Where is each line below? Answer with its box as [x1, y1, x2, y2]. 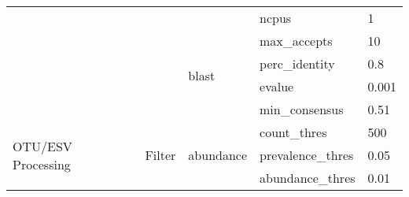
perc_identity [260, 54, 335, 72]
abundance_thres [260, 169, 356, 187]
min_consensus [260, 100, 344, 118]
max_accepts [260, 32, 333, 50]
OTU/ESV [13, 136, 72, 155]
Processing [13, 154, 71, 173]
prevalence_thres [260, 146, 354, 164]
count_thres [260, 123, 327, 141]
